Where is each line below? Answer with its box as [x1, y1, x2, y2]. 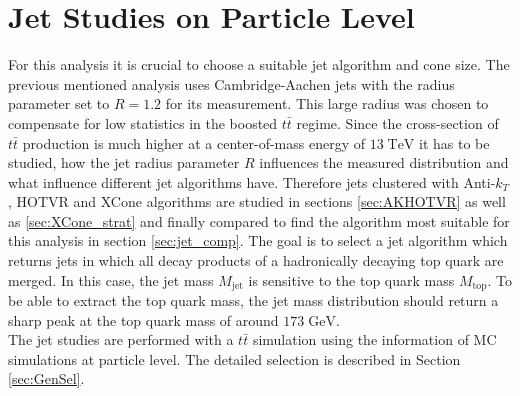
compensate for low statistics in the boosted [8, 112, 278, 133]
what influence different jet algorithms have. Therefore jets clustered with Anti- [8, 171, 496, 192]
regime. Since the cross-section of [296, 112, 499, 133]
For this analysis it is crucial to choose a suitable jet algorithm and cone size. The [8, 54, 510, 75]
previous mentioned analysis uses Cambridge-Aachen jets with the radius [8, 73, 455, 94]
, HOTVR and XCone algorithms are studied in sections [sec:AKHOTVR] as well [8, 191, 506, 212]
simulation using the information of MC [252, 329, 497, 350]
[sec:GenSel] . [8, 368, 85, 389]
